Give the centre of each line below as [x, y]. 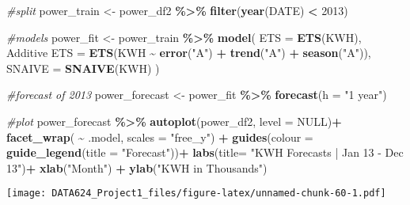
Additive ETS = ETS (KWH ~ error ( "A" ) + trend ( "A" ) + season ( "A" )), [189, 53]
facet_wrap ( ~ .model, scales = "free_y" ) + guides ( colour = [160, 137]
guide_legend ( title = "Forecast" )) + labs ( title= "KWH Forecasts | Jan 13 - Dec [205, 152]
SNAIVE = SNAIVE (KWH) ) [83, 68]
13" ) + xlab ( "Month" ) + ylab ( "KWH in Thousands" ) [137, 167]
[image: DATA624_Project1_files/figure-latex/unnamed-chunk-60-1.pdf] [196, 194]
